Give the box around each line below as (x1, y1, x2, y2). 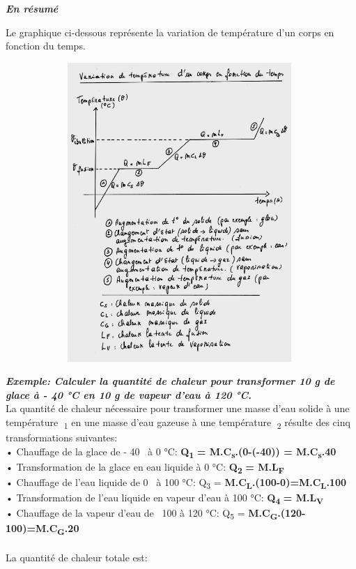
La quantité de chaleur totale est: (6, 550, 148, 564)
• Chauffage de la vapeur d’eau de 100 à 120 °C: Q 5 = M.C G (6, 506, 278, 522)
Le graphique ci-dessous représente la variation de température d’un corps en (6, 24, 334, 39)
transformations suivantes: (6, 430, 118, 445)
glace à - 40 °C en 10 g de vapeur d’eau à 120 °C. (6, 387, 252, 402)
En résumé (6, 1, 59, 15)
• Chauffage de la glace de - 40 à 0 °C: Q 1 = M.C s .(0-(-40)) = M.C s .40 (6, 443, 336, 460)
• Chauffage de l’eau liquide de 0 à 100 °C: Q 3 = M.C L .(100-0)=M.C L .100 (6, 474, 347, 491)
